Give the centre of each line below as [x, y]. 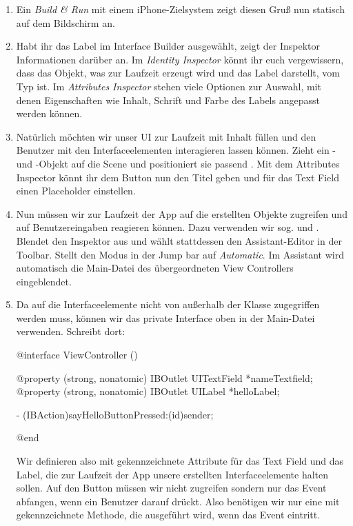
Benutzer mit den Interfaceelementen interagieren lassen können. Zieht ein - [176, 150]
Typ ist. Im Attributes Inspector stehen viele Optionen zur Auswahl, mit [169, 86]
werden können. [49, 113]
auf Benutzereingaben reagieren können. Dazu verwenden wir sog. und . [168, 227]
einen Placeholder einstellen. [76, 191]
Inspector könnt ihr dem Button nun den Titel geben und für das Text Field [178, 177]
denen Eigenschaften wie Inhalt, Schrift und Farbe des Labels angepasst [168, 100]
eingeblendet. [44, 281]
